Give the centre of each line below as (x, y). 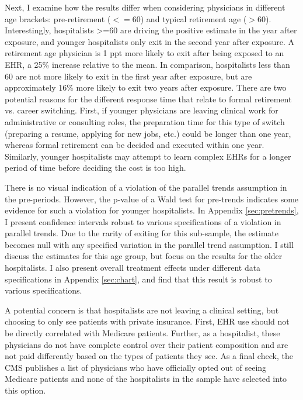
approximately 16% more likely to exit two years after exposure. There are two (146, 87)
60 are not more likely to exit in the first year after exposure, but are (128, 76)
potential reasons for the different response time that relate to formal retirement (148, 99)
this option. (25, 390)
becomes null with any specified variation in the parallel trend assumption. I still (149, 244)
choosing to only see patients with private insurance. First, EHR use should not (147, 321)
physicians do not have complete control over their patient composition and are (147, 344)
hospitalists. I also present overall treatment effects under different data (133, 268)
